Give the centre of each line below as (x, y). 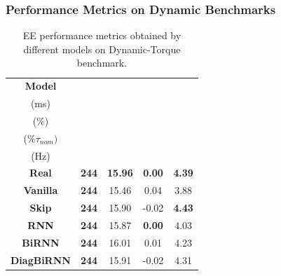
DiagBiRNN (41, 260)
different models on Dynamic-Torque (102, 49)
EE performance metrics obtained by (102, 35)
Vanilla (41, 190)
